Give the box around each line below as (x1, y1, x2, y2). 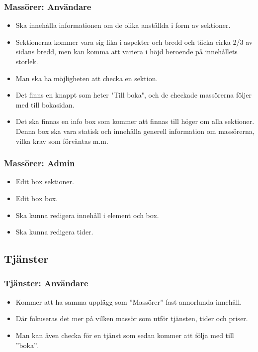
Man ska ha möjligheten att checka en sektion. (15, 73, 158, 83)
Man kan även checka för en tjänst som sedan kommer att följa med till (15, 330, 234, 340)
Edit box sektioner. (15, 176, 74, 187)
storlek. (15, 56, 38, 66)
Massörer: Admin (4, 157, 75, 169)
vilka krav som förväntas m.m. (15, 135, 108, 146)
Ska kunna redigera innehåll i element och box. (15, 210, 159, 220)
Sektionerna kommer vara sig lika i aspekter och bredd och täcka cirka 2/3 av (15, 36, 253, 47)
